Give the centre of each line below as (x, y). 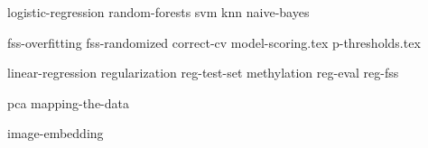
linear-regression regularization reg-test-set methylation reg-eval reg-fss (203, 73)
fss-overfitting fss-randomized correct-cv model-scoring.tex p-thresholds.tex (214, 42)
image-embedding (56, 133)
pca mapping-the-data (68, 102)
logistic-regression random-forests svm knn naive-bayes (158, 12)
